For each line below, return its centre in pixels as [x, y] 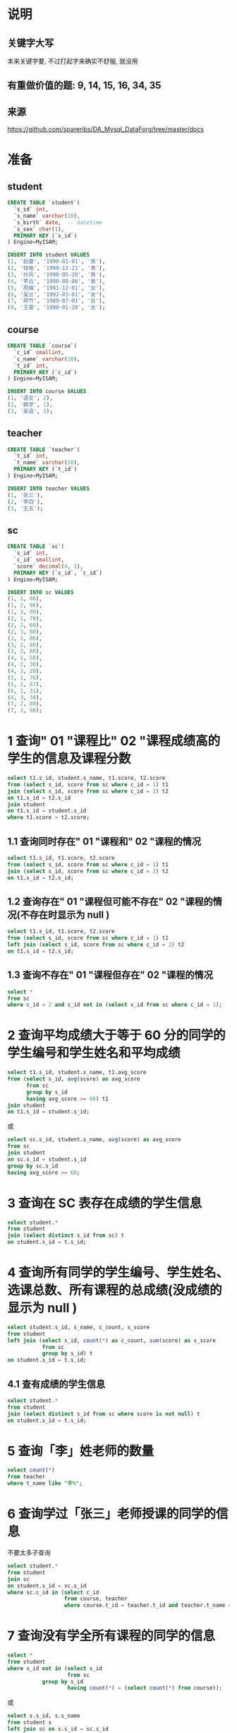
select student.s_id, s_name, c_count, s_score [79, 1327]
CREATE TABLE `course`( [42, 346]
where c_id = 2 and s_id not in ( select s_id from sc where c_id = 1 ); [115, 1005]
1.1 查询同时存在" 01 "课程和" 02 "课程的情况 [104, 841]
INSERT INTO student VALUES [49, 255]
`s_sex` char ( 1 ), [39, 229]
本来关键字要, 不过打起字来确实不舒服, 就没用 [73, 61]
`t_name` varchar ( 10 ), [47, 463]
